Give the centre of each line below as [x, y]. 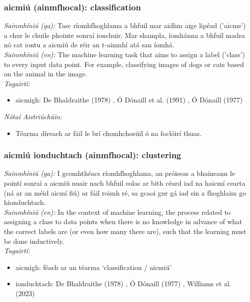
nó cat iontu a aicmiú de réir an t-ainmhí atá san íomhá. [89, 45]
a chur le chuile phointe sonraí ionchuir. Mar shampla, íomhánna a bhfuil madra [125, 35]
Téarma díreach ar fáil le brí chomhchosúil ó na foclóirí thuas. [109, 133]
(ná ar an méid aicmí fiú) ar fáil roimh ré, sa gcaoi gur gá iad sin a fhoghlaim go [125, 192]
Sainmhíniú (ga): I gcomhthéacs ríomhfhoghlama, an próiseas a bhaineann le [120, 173]
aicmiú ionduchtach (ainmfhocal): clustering [93, 155]
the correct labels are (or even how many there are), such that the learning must [125, 231]
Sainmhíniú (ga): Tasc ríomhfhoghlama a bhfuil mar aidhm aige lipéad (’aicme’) [125, 25]
